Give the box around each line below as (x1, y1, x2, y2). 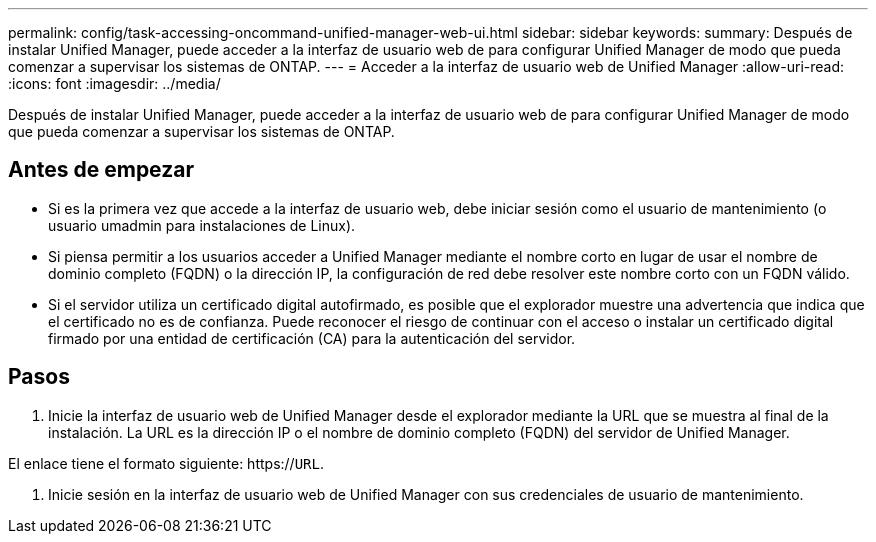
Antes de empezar (8, 157, 194, 183)
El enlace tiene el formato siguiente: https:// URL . (8, 454, 324, 472)
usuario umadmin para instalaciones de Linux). (48, 216, 356, 234)
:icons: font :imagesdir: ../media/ (8, 75, 221, 92)
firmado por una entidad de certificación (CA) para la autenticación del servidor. (48, 329, 576, 347)
